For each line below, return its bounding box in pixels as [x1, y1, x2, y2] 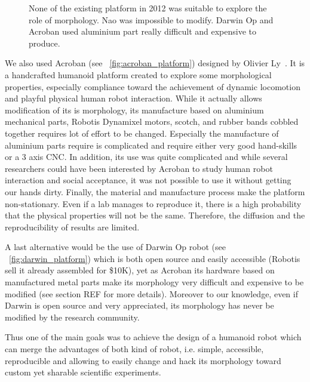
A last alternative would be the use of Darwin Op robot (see [5, 241, 226, 253]
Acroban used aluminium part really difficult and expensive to [29, 25, 257, 38]
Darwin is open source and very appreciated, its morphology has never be [5, 299, 274, 312]
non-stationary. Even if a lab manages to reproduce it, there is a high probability [5, 197, 302, 210]
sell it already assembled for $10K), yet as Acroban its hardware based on [5, 264, 275, 276]
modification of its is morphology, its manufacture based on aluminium [5, 103, 264, 116]
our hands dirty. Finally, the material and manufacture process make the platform [5, 185, 305, 198]
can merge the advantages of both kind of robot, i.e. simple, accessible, [5, 343, 264, 355]
